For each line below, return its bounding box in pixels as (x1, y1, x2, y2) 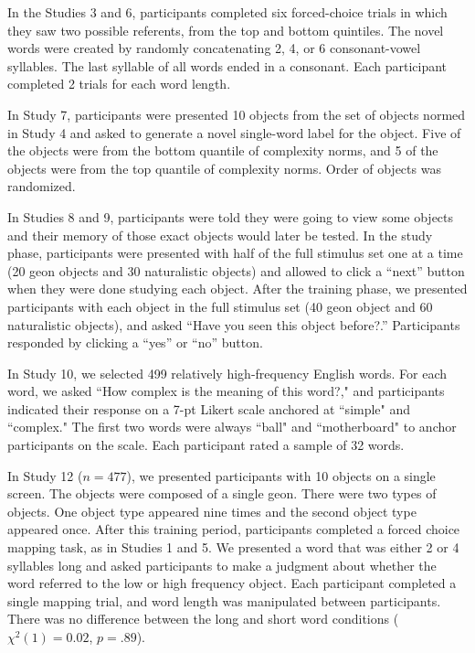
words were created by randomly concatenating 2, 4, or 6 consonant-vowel (7, 38, 421, 58)
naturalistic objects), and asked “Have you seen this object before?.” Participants (7, 315, 460, 334)
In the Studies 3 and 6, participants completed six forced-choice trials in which (7, 3, 448, 21)
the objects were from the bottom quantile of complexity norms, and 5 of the (7, 141, 438, 160)
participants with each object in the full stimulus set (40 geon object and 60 (7, 296, 433, 316)
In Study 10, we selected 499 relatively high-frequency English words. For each (7, 363, 448, 382)
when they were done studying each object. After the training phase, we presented (7, 279, 468, 298)
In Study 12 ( (7, 466, 83, 485)
